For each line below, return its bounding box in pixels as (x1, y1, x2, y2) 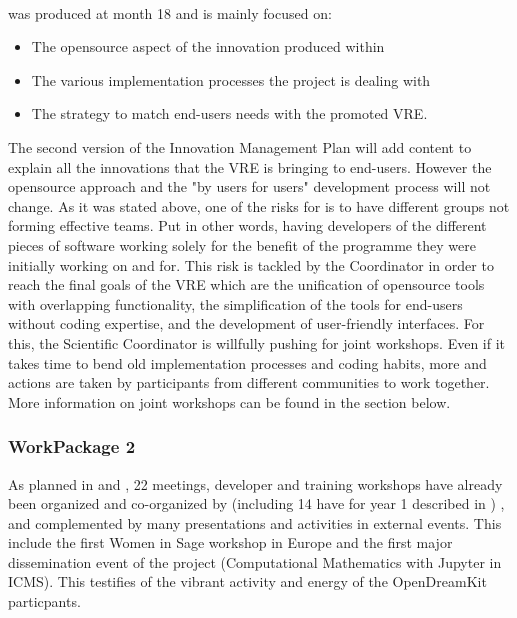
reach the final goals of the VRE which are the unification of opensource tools (8, 274, 485, 295)
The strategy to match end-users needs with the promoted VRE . (31, 103, 428, 124)
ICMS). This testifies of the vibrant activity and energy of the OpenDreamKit (8, 571, 487, 592)
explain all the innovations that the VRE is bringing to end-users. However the (8, 156, 492, 177)
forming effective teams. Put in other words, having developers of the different (8, 215, 487, 236)
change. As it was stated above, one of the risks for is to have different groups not (8, 195, 510, 216)
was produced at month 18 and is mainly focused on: (8, 2, 332, 23)
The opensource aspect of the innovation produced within (31, 36, 385, 57)
